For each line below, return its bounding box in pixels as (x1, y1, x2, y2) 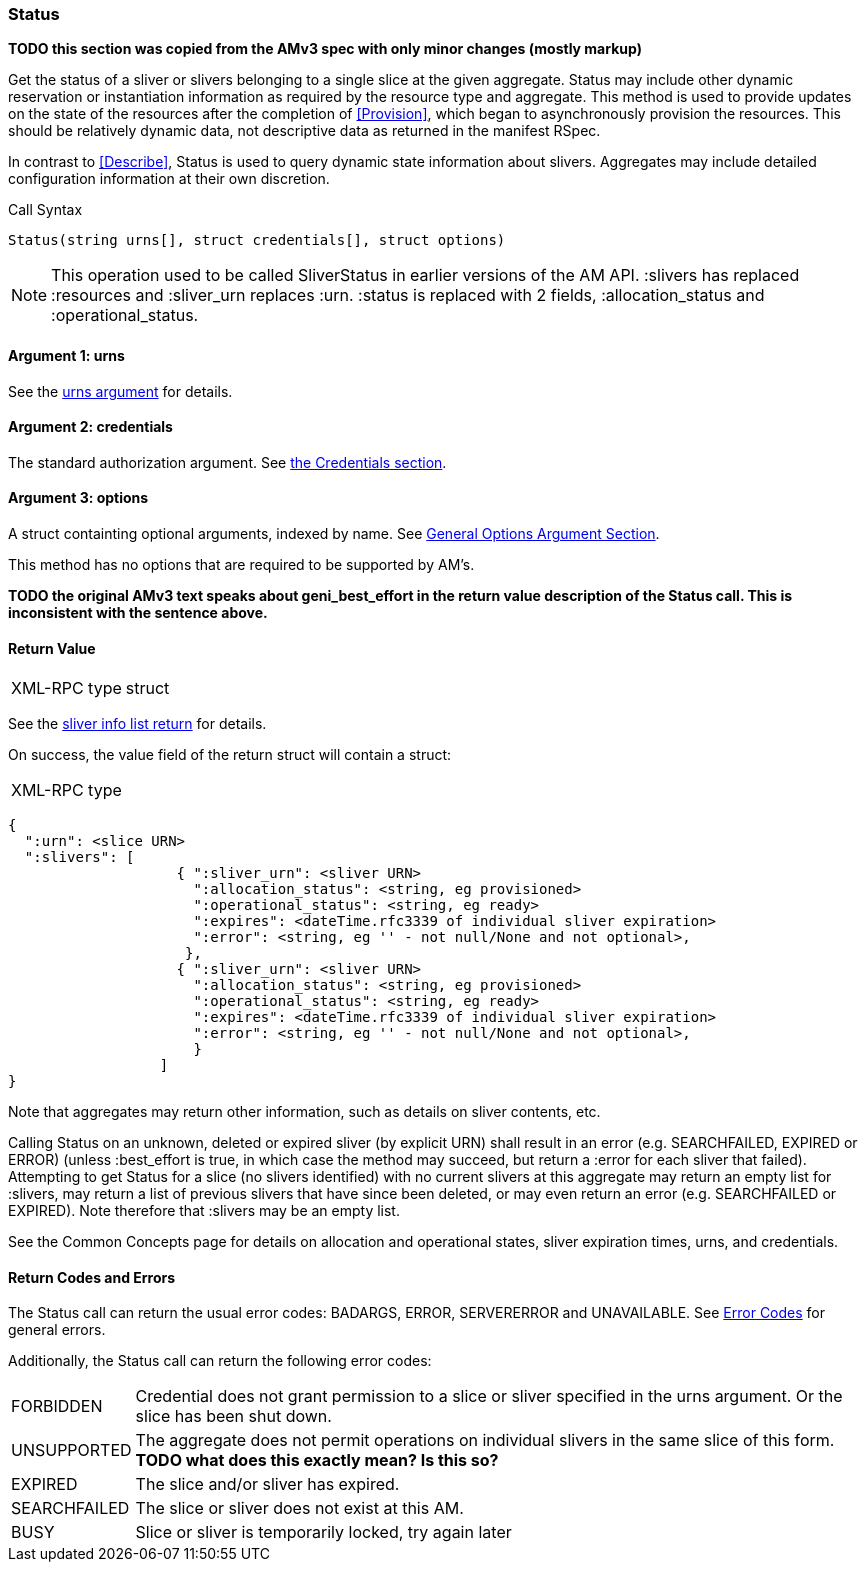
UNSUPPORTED (11, 1440, 132, 1461)
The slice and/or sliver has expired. (135, 1474, 400, 1495)
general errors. (8, 1321, 106, 1339)
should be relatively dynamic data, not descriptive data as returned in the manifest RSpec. (8, 122, 601, 140)
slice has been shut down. (135, 1406, 332, 1427)
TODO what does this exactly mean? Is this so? (135, 1450, 499, 1471)
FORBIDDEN (11, 1396, 103, 1417)
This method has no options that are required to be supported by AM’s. (8, 556, 475, 574)
